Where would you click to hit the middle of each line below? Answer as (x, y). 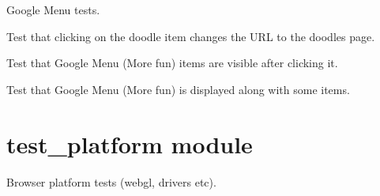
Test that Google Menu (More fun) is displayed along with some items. (178, 89)
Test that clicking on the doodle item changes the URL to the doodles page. (191, 36)
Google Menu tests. (53, 9)
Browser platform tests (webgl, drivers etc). (111, 181)
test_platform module (130, 143)
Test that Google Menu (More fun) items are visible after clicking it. (172, 63)
